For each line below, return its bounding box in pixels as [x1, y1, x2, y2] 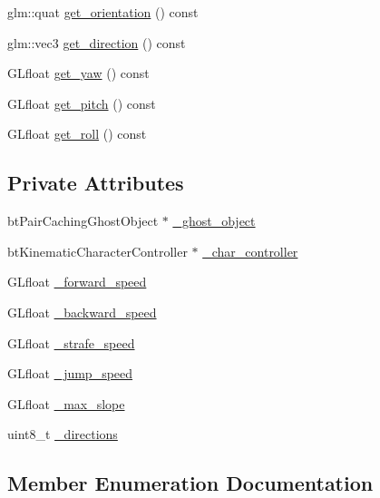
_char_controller [202, 241, 298, 260]
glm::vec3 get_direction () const [7, 33, 186, 52]
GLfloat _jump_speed [7, 364, 133, 383]
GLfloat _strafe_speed [7, 333, 135, 352]
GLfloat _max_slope [7, 394, 125, 413]
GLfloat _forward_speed [7, 272, 147, 291]
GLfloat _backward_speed [7, 302, 157, 321]
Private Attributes [7, 169, 184, 197]
